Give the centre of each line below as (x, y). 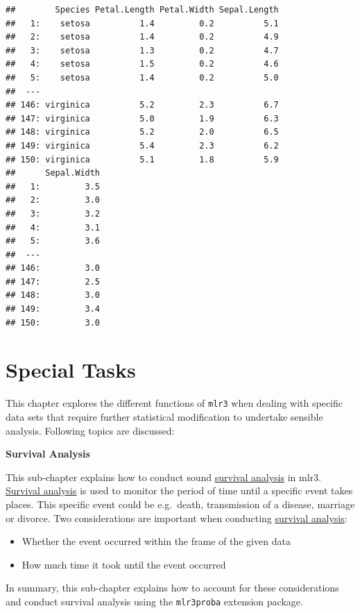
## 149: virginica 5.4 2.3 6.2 (142, 145)
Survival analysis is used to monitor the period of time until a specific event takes (179, 490)
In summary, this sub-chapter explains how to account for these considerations (172, 588)
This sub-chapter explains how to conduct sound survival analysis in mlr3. (163, 477)
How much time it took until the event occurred (124, 564)
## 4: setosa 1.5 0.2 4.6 (142, 64)
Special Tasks (71, 370)
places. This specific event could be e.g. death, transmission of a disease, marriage (180, 504)
